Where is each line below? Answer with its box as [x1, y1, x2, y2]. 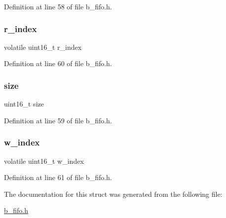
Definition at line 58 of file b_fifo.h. [4, 1, 112, 11]
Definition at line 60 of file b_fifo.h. [4, 58, 112, 69]
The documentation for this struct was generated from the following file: [4, 188, 223, 199]
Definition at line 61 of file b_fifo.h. [4, 172, 112, 182]
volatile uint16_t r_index [4, 41, 82, 52]
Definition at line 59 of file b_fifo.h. [4, 115, 112, 125]
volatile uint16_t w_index [4, 155, 84, 166]
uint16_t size [4, 99, 44, 109]
